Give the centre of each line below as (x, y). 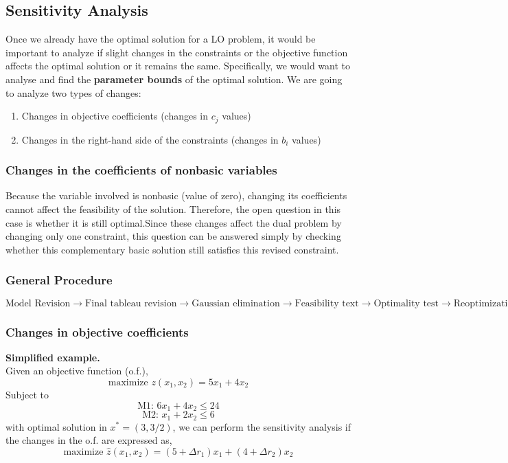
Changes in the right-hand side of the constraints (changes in (150, 139)
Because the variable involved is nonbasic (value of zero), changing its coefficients (176, 195)
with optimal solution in (56, 426)
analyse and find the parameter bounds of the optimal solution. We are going (174, 79)
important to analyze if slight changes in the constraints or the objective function (177, 52)
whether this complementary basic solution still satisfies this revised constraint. (172, 249)
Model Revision (38, 303)
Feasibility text (327, 303)
